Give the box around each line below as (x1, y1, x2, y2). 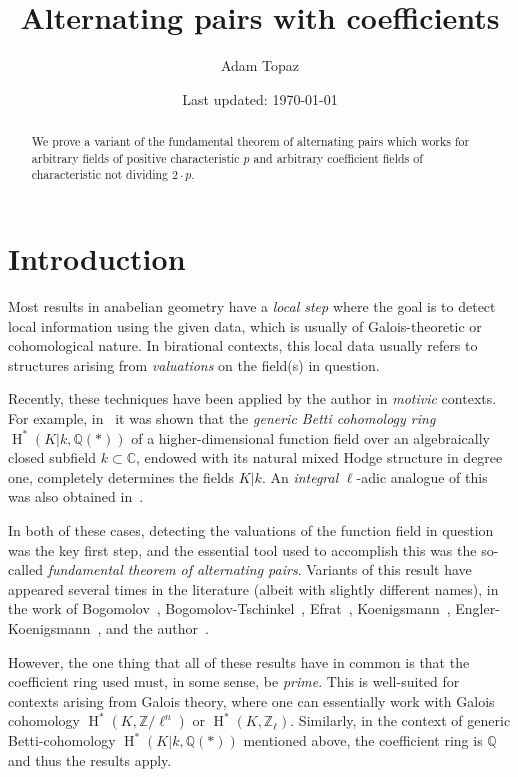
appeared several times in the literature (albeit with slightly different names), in (8, 578, 499, 599)
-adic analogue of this (356, 466, 488, 487)
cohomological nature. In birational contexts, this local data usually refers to (8, 335, 478, 356)
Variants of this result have (306, 559, 472, 580)
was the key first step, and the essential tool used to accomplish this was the (8, 539, 477, 560)
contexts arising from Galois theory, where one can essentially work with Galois (8, 690, 495, 711)
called (8, 559, 43, 580)
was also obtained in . (8, 486, 144, 507)
